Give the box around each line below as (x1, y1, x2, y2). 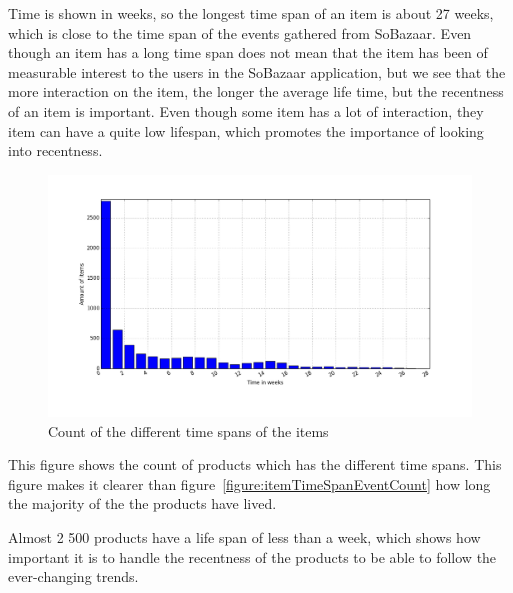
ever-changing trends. (8, 566, 139, 587)
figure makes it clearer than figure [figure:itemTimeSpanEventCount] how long (8, 473, 491, 494)
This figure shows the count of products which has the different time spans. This (8, 454, 502, 475)
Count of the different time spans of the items (48, 420, 329, 441)
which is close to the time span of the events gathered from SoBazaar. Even (8, 22, 472, 43)
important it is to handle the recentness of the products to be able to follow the (8, 546, 497, 567)
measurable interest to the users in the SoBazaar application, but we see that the (8, 61, 506, 82)
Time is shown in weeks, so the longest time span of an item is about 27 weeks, (8, 3, 494, 23)
